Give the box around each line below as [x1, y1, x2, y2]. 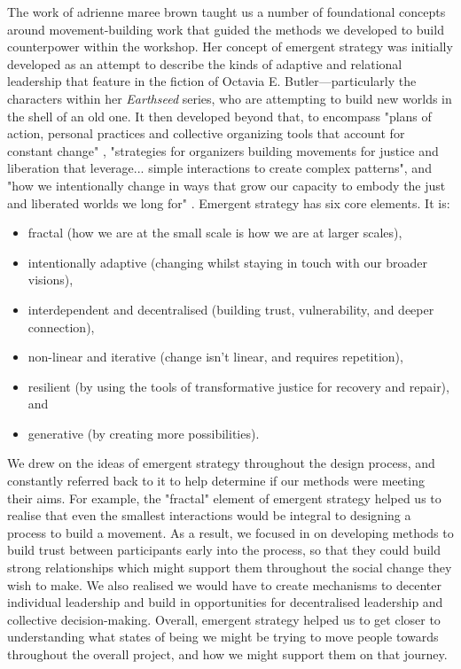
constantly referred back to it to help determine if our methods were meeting [7, 471, 425, 490]
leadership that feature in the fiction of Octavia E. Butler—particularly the [7, 72, 417, 90]
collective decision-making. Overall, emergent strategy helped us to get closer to [7, 610, 441, 628]
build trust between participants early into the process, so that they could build [7, 541, 441, 559]
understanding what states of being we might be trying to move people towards [7, 627, 439, 646]
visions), [27, 270, 74, 289]
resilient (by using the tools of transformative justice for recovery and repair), [27, 377, 449, 395]
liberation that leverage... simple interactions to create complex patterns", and [7, 159, 432, 177]
